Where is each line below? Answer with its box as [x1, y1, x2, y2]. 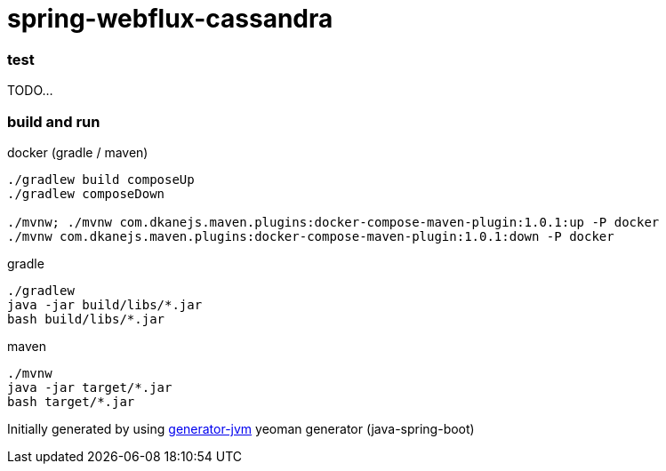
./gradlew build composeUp [7, 172, 195, 187]
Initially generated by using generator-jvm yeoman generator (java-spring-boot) [7, 420, 475, 436]
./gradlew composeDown [7, 186, 165, 201]
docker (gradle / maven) [7, 144, 148, 160]
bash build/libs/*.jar [7, 311, 165, 326]
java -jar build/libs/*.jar [7, 297, 203, 312]
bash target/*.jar [7, 394, 135, 409]
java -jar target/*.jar [7, 379, 173, 395]
